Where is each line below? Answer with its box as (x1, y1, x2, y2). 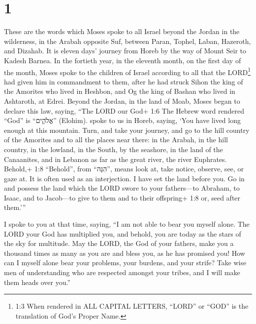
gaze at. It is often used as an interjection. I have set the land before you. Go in (4, 173, 245, 183)
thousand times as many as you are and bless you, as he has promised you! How (4, 247, 245, 258)
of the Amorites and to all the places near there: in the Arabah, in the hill (4, 134, 228, 145)
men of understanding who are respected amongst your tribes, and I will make (4, 267, 240, 278)
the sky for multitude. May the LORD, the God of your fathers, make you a (4, 238, 234, 248)
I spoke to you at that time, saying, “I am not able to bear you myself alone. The (4, 219, 250, 229)
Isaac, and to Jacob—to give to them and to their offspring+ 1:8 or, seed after (4, 192, 241, 202)
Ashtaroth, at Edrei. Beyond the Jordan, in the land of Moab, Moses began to (4, 95, 240, 106)
